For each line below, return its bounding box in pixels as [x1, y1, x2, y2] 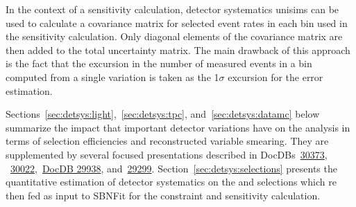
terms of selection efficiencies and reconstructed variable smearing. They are [6, 134, 329, 148]
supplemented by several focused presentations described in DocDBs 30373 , [6, 147, 328, 161]
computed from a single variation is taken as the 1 [6, 69, 219, 84]
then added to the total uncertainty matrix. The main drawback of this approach [6, 42, 350, 57]
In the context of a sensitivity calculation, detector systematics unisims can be [6, 2, 339, 16]
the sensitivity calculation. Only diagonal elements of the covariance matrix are [6, 29, 343, 44]
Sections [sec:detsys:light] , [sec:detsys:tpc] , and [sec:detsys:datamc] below [6, 107, 320, 121]
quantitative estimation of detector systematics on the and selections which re [6, 174, 337, 189]
